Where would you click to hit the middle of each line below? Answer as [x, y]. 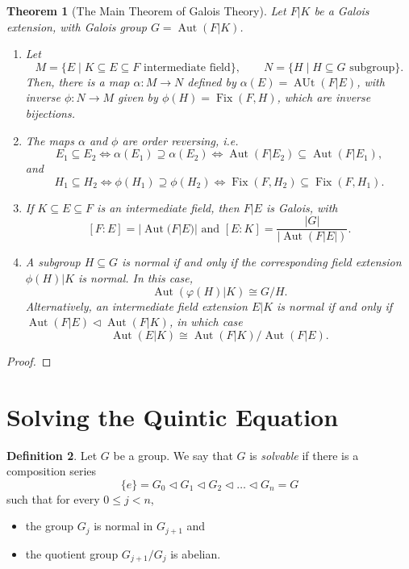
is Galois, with [302, 207]
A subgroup [53, 262]
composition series [52, 471]
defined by [212, 81]
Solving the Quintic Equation [173, 416]
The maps [50, 140]
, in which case [206, 322]
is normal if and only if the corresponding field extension [261, 262]
